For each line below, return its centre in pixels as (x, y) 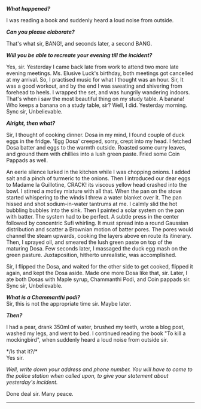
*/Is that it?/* (22, 351)
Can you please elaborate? (40, 32)
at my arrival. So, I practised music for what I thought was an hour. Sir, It (95, 80)
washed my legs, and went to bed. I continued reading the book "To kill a (96, 333)
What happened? (28, 9)
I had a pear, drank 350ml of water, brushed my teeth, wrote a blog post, (96, 327)
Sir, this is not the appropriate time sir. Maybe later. (69, 304)
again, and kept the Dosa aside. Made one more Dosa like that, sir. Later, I (97, 273)
